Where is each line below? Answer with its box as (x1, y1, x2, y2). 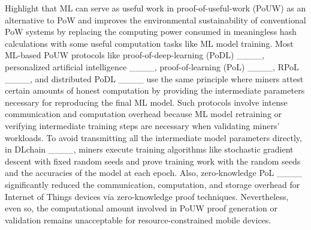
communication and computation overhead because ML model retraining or (5, 107, 282, 120)
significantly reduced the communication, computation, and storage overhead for (5, 178, 300, 190)
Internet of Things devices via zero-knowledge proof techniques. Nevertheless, (5, 190, 289, 202)
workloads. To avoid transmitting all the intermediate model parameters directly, (5, 131, 302, 144)
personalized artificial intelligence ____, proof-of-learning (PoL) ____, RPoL (5, 60, 299, 73)
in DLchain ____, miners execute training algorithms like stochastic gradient (5, 143, 294, 156)
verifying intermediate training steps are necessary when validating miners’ (5, 119, 280, 132)
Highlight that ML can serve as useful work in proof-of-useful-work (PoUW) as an (5, 2, 306, 14)
